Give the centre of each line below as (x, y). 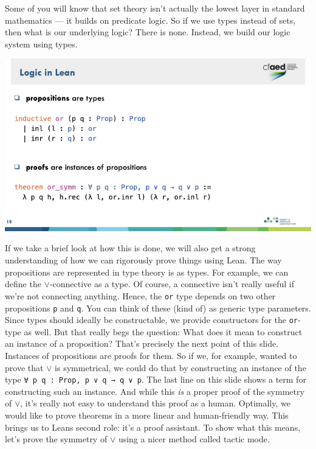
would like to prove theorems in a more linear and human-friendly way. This (147, 415)
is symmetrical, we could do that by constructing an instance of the (180, 367)
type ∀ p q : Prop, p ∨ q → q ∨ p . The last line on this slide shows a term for (156, 379)
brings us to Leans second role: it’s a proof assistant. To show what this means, (153, 427)
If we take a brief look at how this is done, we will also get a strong (130, 248)
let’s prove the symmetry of (56, 439)
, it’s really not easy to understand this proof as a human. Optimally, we (155, 403)
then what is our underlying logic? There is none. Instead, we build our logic (148, 32)
